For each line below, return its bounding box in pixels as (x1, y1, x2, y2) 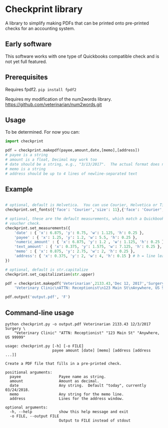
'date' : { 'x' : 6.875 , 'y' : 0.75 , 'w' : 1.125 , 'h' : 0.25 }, (14, 230, 144, 235)
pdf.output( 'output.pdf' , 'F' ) (5, 294, 70, 300)
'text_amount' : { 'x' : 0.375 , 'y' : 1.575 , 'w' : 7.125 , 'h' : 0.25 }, (14, 244, 162, 249)
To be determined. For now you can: (5, 129, 80, 135)
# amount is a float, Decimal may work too (5, 157, 97, 162)
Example (5, 185, 33, 193)
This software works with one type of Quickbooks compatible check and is (5, 53, 159, 59)
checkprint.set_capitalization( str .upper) (5, 272, 95, 277)
